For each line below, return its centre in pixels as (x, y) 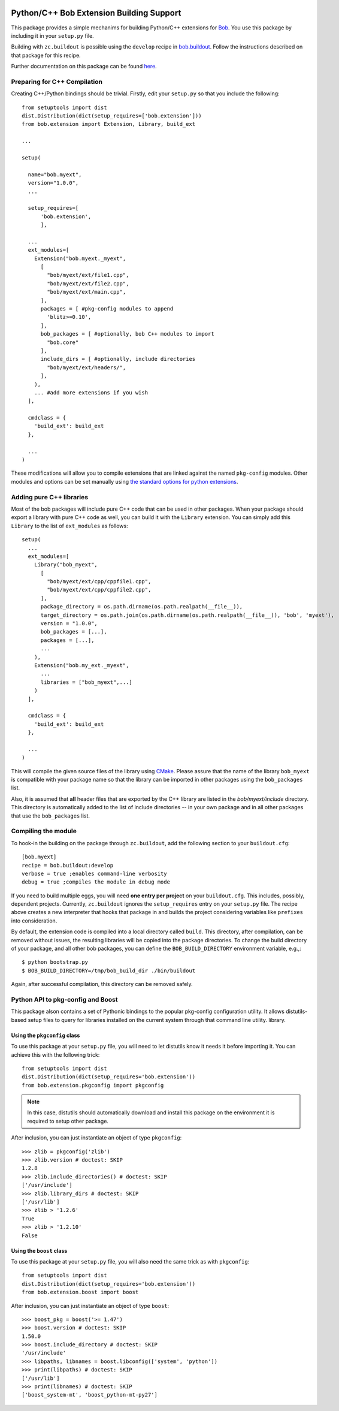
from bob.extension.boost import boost (80, 1292)
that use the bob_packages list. (50, 816)
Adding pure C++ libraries (50, 497)
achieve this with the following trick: (55, 1054)
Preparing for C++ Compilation (57, 82)
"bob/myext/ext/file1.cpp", (88, 275)
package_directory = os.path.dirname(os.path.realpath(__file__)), (142, 607)
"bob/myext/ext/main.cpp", (87, 292)
